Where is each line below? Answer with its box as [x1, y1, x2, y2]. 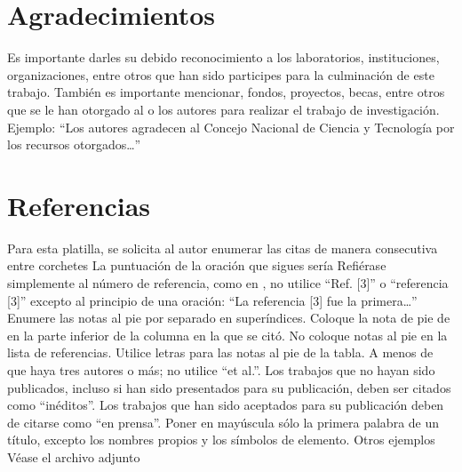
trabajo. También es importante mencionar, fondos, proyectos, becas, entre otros [7, 83, 445, 101]
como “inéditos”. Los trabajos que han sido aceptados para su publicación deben [7, 396, 444, 414]
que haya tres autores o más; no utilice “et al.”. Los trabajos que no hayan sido [7, 360, 435, 379]
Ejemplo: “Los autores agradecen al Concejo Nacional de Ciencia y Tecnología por [7, 117, 455, 136]
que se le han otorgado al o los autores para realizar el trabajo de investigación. [7, 100, 440, 118]
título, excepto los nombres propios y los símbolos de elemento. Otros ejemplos [7, 430, 435, 449]
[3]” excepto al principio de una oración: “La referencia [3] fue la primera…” [7, 291, 418, 309]
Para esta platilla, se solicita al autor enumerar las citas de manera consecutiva [7, 238, 438, 257]
